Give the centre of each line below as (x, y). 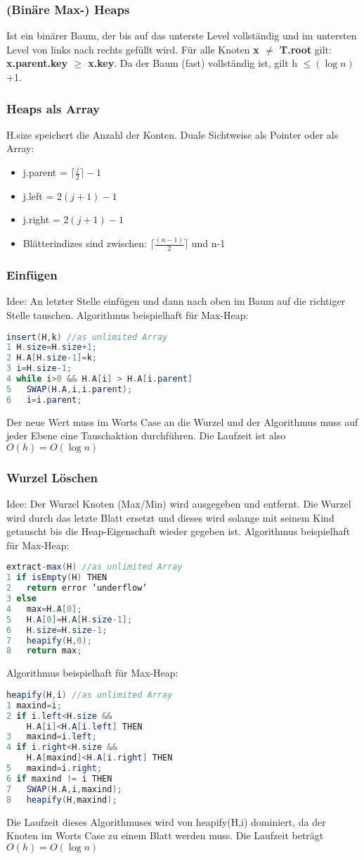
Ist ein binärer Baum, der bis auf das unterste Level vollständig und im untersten (182, 36)
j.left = (38, 195)
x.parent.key (37, 63)
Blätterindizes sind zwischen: (85, 243)
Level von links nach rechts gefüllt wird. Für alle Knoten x (133, 49)
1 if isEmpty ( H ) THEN (57, 578)
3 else (21, 599)
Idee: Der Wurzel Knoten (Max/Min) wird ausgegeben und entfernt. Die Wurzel (179, 504)
